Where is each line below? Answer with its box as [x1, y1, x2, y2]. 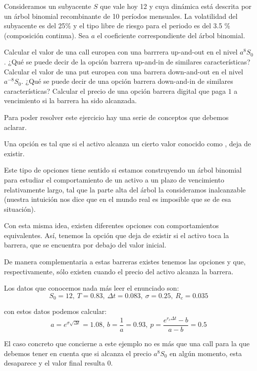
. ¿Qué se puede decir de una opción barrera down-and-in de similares [21, 76, 233, 86]
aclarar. [4, 122, 27, 132]
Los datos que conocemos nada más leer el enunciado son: [4, 283, 179, 293]
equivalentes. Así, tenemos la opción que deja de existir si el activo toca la [4, 230, 229, 240]
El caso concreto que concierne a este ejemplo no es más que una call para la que [4, 338, 250, 349]
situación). [4, 203, 36, 214]
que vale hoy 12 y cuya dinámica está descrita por [100, 1, 252, 11]
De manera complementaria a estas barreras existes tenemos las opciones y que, [4, 256, 246, 267]
